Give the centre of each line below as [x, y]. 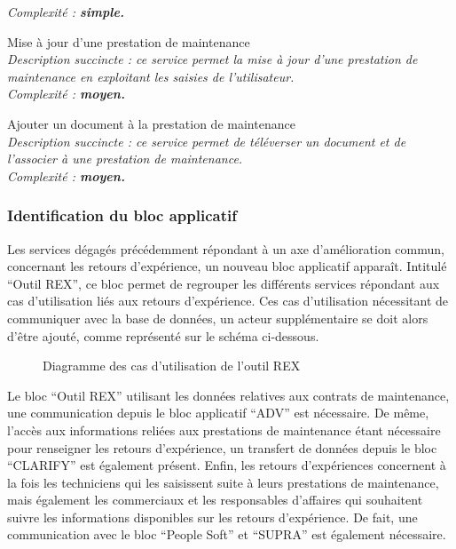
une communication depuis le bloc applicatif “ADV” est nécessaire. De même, [218, 413]
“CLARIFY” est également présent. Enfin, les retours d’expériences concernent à [227, 465]
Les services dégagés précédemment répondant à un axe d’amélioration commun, [226, 248]
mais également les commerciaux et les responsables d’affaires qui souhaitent [215, 500]
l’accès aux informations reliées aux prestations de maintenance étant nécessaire [224, 430]
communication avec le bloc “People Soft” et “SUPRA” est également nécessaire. [227, 534]
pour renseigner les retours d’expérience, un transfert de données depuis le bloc [222, 447]
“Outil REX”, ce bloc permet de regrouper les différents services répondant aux [224, 283]
